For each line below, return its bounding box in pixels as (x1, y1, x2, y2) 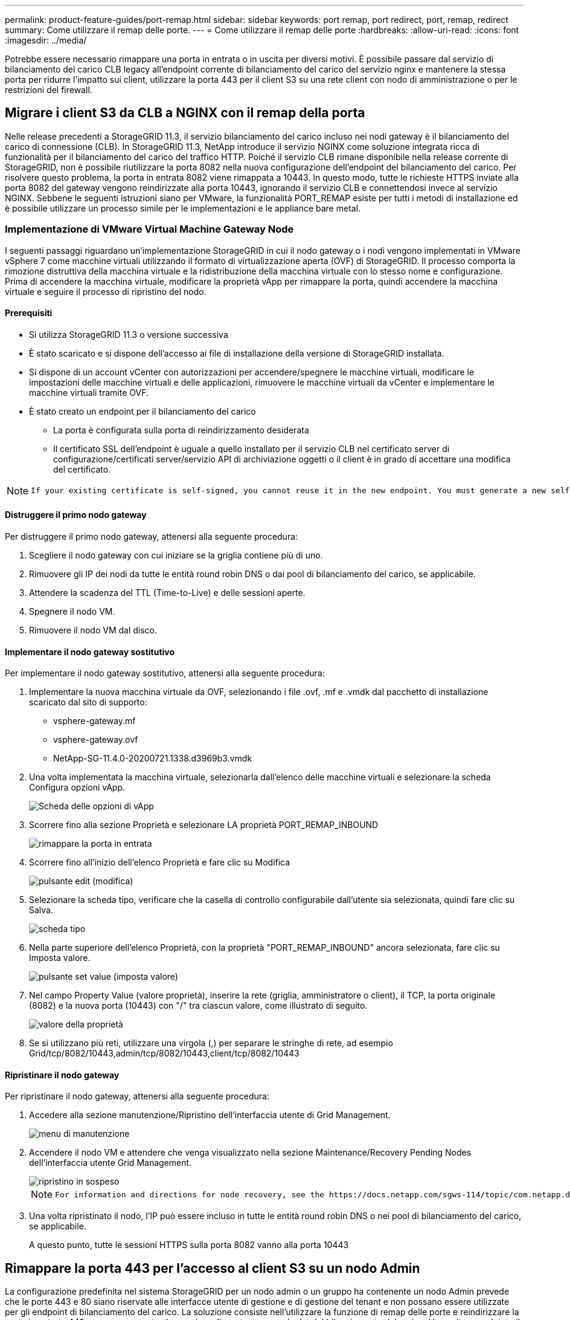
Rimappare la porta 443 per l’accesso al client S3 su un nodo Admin (5, 1260, 420, 1276)
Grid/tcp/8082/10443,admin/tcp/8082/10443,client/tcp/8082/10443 (29, 1048, 299, 1059)
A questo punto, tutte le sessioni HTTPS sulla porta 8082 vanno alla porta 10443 (29, 1240, 349, 1250)
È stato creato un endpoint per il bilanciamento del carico (29, 406, 256, 416)
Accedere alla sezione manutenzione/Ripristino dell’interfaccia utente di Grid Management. (29, 1110, 391, 1121)
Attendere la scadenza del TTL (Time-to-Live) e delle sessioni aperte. (29, 587, 306, 598)
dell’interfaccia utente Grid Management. (29, 1157, 192, 1168)
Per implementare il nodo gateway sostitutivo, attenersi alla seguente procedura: (5, 668, 325, 679)
